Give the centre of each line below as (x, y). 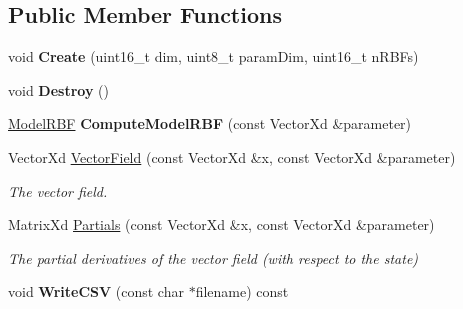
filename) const (242, 291)
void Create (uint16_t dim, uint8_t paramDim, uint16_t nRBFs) (213, 56)
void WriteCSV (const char (96, 291)
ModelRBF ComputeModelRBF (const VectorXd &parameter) (210, 123)
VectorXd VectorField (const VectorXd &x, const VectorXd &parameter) (232, 156)
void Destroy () (58, 89)
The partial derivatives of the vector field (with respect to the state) (213, 257)
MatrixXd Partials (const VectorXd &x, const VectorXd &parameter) (221, 224)
